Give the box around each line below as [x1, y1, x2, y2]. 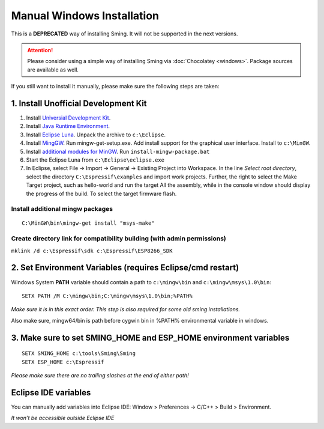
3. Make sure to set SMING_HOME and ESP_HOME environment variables [11, 332, 290, 342]
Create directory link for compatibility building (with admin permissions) [11, 234, 226, 243]
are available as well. [27, 66, 79, 73]
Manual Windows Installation [11, 9, 159, 22]
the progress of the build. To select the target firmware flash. [26, 190, 177, 197]
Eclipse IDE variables [11, 388, 91, 398]
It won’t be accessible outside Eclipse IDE [11, 415, 115, 422]
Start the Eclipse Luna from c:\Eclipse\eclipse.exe [26, 156, 165, 163]
